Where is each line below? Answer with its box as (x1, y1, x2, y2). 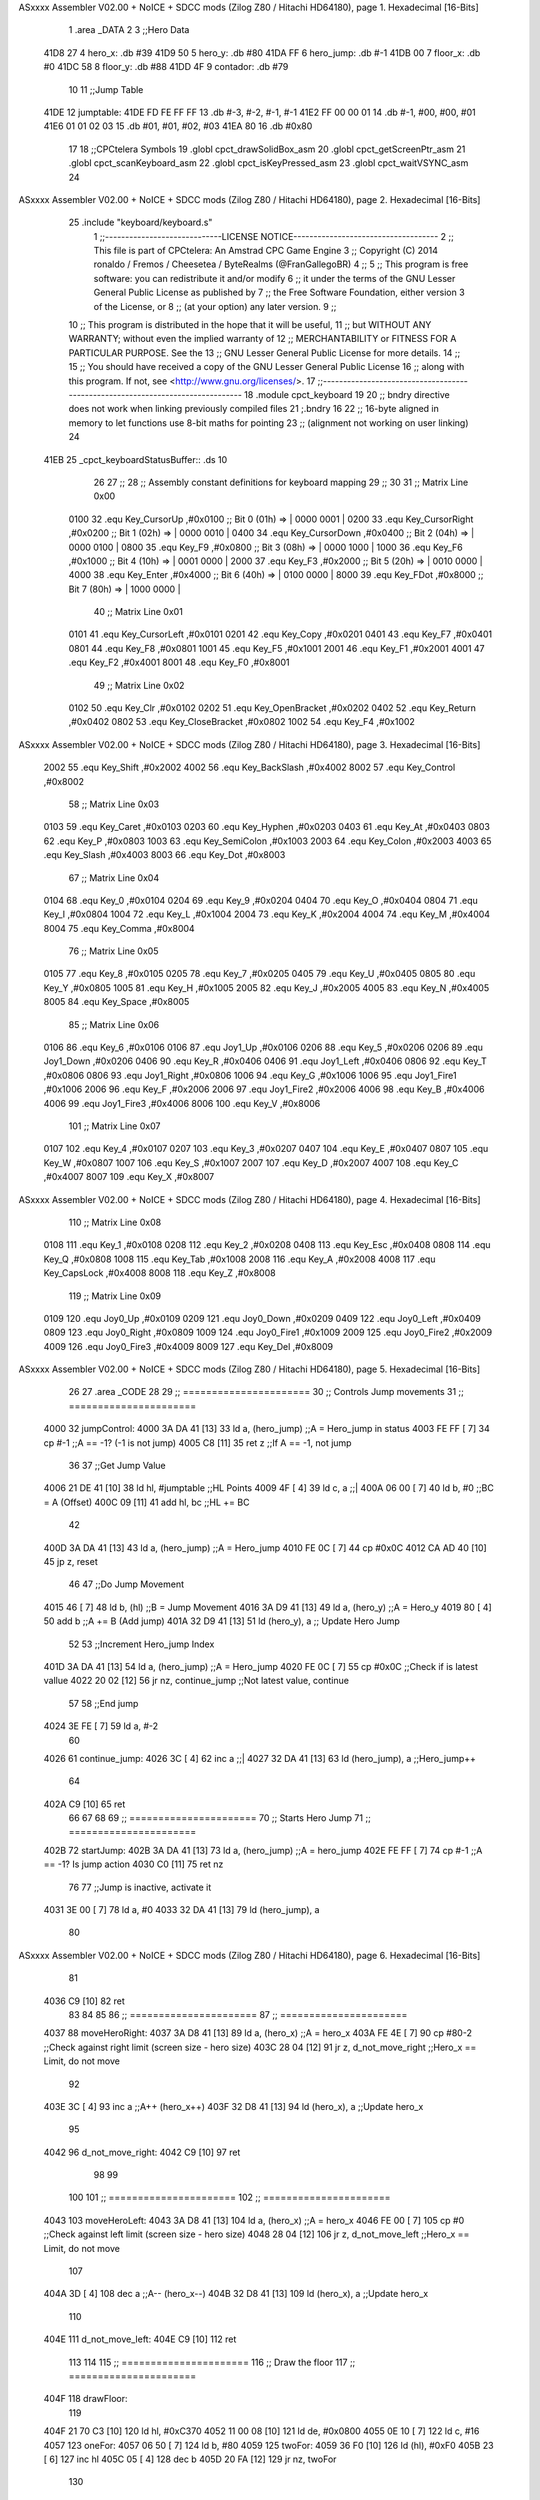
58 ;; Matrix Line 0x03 (68, 798, 160, 810)
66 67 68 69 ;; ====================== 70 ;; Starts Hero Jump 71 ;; (68, 1812, 372, 1824)
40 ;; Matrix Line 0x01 (93, 606, 184, 618)
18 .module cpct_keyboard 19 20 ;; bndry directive (243, 388, 450, 400)
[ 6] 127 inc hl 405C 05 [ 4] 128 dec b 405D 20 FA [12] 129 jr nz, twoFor (43, 2453, 337, 2465)
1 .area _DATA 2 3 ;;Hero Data (68, 24, 190, 36)
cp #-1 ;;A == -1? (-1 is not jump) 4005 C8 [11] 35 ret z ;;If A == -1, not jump (43, 1436, 352, 1449)
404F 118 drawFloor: (43, 2393, 129, 2405)
